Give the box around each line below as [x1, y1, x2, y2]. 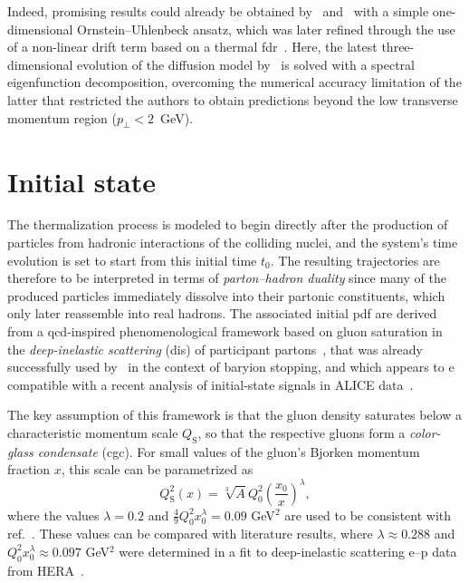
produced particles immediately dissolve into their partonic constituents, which [7, 286, 445, 305]
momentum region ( [7, 108, 117, 127]
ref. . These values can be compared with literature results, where [7, 524, 373, 543]
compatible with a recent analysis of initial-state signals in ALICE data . [7, 374, 414, 394]
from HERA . [7, 560, 84, 579]
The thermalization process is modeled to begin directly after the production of [7, 215, 448, 234]
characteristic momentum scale [7, 423, 178, 442]
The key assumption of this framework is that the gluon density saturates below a [7, 405, 462, 424]
